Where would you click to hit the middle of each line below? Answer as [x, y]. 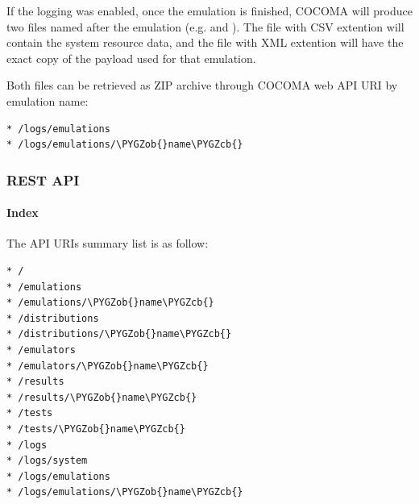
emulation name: [48, 100]
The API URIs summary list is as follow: [108, 243]
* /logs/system [47, 461]
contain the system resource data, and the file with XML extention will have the [205, 42]
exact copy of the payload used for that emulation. [131, 58]
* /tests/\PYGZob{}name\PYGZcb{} [96, 429]
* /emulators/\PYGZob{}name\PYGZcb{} [108, 366]
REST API [43, 179]
